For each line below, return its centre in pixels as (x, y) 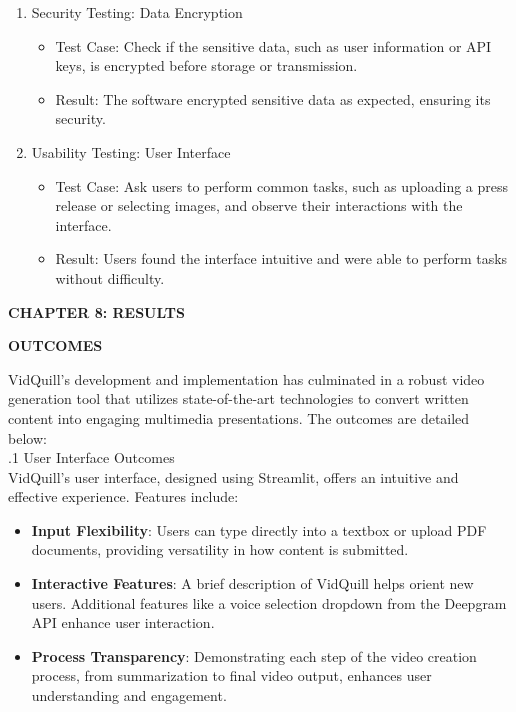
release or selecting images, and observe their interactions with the (259, 205)
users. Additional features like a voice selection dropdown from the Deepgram (269, 602)
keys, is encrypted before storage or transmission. (206, 65)
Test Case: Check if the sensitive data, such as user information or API (273, 45)
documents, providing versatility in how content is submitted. (220, 549)
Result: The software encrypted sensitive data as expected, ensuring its (273, 98)
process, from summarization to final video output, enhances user (231, 675)
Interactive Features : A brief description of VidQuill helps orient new (252, 583)
